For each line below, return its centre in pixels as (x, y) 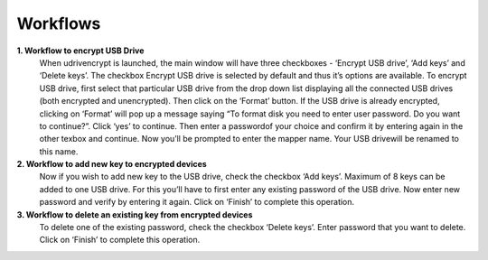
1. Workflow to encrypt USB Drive (80, 51)
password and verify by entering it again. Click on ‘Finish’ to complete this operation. (197, 202)
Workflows (59, 23)
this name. (59, 151)
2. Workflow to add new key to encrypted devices (112, 164)
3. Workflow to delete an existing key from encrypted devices (135, 214)
